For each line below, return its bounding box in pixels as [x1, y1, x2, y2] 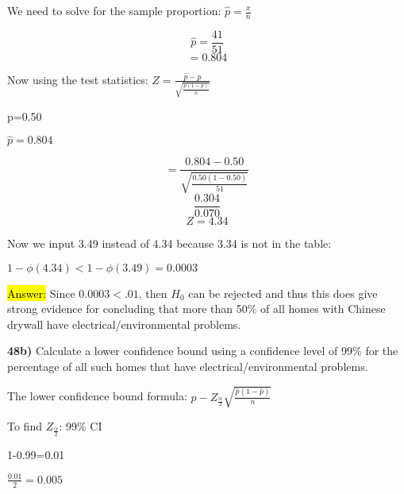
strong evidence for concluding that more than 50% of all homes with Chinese [7, 300, 386, 317]
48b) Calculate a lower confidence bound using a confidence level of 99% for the [7, 342, 398, 359]
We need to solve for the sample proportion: [7, 2, 221, 18]
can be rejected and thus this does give [188, 284, 378, 301]
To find [7, 418, 42, 434]
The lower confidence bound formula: [7, 388, 187, 404]
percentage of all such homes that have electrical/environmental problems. [7, 357, 368, 374]
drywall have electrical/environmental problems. [7, 315, 241, 332]
